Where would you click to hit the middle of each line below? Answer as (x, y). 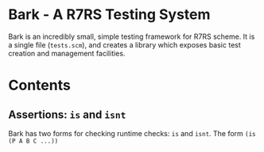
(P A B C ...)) (33, 141)
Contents (40, 85)
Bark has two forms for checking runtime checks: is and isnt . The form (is (132, 133)
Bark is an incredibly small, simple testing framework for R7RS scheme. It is (132, 36)
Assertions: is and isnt (67, 114)
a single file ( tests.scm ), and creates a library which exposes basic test (124, 44)
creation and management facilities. (67, 53)
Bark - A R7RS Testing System (109, 15)
